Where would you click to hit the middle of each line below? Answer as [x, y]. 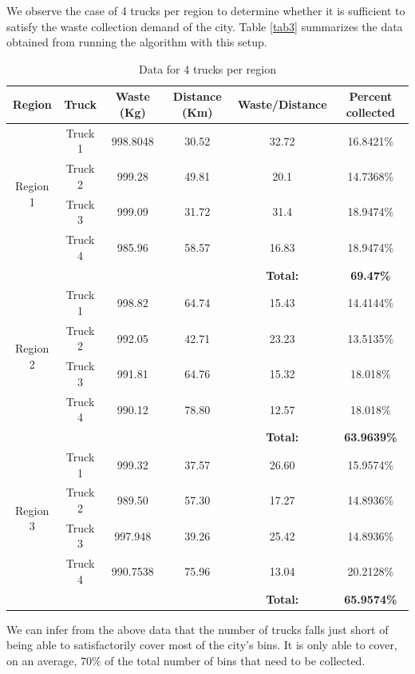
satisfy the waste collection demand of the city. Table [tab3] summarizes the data [205, 26]
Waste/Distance [282, 104]
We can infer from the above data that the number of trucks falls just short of [198, 629]
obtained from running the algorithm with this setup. [137, 42]
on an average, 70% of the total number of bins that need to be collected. [186, 661]
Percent [371, 96]
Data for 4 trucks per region [207, 68]
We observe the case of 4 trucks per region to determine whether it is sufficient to [206, 10]
